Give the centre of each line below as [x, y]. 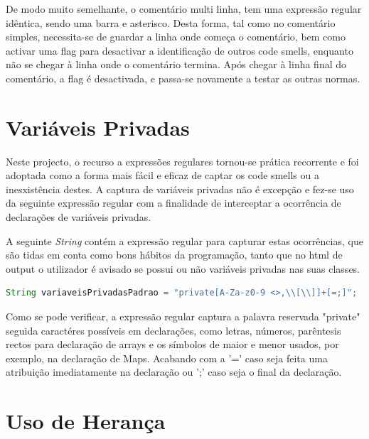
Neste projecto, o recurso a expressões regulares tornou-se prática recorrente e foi [182, 161]
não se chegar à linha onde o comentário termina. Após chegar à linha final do [176, 64]
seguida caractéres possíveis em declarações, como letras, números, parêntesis [173, 330]
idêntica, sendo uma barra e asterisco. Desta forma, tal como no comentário [171, 22]
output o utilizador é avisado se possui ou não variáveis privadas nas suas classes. [183, 268]
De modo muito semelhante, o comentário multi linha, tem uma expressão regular [184, 9]
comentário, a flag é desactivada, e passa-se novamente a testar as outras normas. [183, 78]
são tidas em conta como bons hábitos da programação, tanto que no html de [174, 255]
